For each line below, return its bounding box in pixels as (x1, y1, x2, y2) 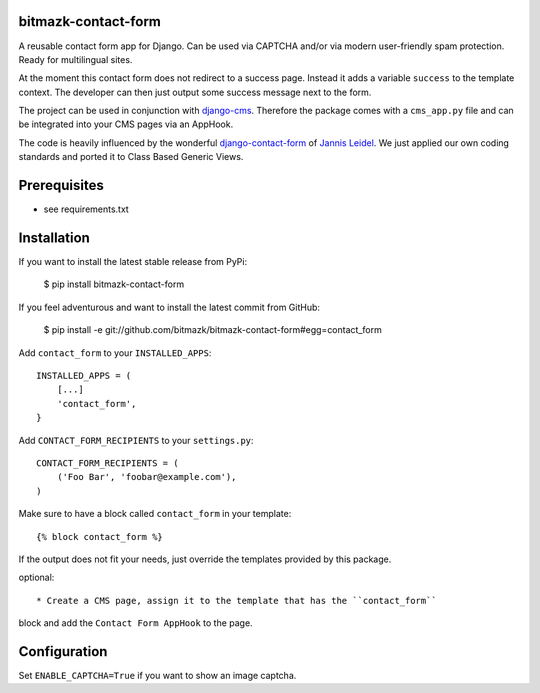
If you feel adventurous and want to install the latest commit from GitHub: (18, 301, 320, 313)
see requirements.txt (43, 203, 129, 215)
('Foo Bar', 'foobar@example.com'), (56, 471, 237, 483)
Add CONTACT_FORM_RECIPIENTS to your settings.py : (18, 434, 254, 446)
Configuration (18, 643, 108, 660)
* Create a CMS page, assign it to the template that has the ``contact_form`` (36, 595, 437, 606)
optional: (18, 571, 55, 584)
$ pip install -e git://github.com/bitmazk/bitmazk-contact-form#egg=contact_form (43, 324, 382, 336)
